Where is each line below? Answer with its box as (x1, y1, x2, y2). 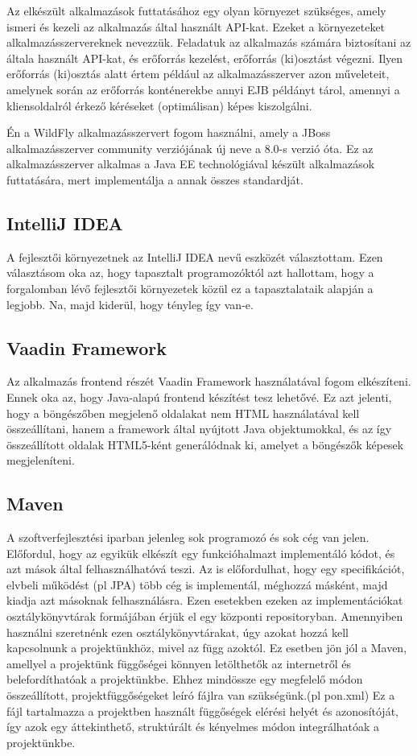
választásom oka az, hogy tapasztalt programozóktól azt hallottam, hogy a (6, 264, 374, 281)
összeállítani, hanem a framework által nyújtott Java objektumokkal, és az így (6, 420, 392, 437)
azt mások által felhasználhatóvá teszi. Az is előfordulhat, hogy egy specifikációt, (6, 560, 405, 577)
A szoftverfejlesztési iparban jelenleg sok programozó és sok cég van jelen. (6, 529, 370, 546)
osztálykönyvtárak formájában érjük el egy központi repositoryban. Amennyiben (6, 608, 403, 625)
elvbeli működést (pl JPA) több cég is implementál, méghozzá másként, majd (6, 576, 388, 593)
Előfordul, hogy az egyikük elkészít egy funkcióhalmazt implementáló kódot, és (6, 544, 395, 561)
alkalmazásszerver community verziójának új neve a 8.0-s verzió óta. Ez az (6, 139, 374, 156)
